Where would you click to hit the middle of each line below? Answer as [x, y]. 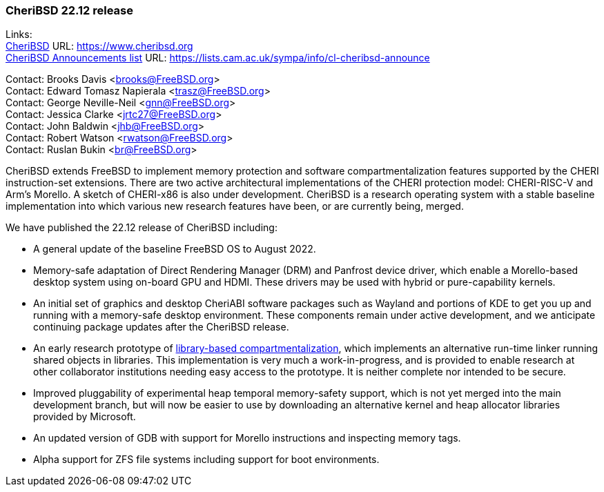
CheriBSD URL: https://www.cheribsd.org [99, 46]
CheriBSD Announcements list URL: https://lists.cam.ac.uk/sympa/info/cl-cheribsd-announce [218, 58]
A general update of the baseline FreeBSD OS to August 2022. [175, 249]
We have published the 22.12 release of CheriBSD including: [142, 228]
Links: [19, 35]
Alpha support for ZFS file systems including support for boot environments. [206, 460]
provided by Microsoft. [85, 417]
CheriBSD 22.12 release [70, 10]
